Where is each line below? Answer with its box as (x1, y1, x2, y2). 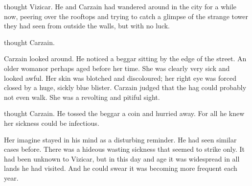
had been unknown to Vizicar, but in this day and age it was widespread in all (4, 153, 240, 163)
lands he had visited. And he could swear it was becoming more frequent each (4, 163, 237, 173)
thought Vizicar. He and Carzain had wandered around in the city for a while (4, 1, 237, 11)
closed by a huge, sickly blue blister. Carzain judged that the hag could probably (4, 82, 247, 93)
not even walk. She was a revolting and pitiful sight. (4, 92, 160, 102)
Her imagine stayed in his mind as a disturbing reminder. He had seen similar (4, 134, 237, 144)
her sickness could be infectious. (4, 117, 99, 128)
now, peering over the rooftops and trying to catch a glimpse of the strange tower (4, 11, 248, 21)
